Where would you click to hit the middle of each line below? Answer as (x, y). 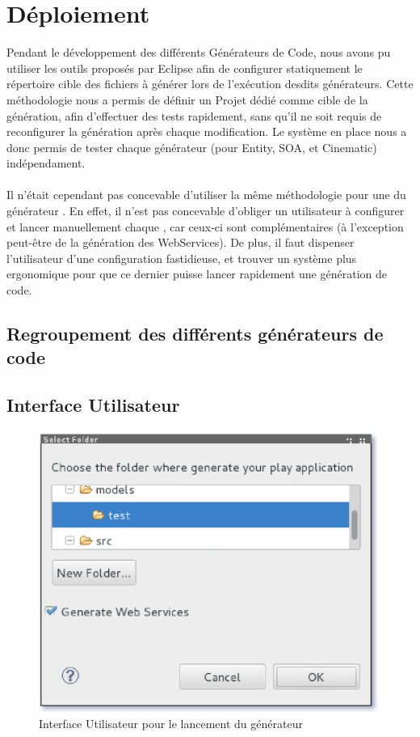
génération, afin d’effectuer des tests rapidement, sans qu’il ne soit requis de (194, 115)
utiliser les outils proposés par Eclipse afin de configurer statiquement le (185, 68)
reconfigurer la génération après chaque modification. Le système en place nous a (207, 131)
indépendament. (46, 163)
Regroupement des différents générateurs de (195, 334)
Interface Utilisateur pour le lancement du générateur (171, 723)
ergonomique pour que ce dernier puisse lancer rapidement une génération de (197, 274)
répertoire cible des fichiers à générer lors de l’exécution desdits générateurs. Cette (210, 84)
